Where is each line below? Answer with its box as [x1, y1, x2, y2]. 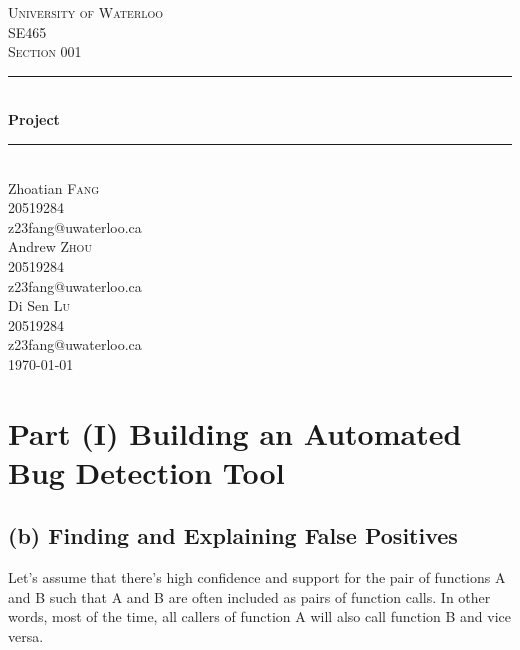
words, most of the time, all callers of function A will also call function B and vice [8, 606, 512, 627]
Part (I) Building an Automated [8, 412, 462, 453]
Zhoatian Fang [8, 177, 100, 198]
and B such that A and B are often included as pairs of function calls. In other [8, 586, 491, 607]
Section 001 [8, 41, 82, 62]
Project [8, 109, 60, 130]
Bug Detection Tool [8, 451, 285, 492]
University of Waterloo [8, 2, 164, 22]
